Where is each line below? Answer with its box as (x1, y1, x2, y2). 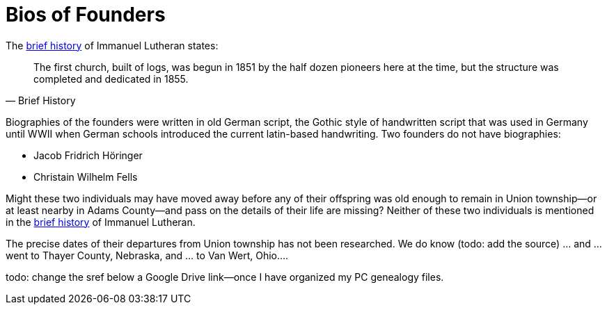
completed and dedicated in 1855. (33, 72, 189, 85)
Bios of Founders (6, 3, 166, 26)
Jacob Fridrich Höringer (33, 149, 143, 161)
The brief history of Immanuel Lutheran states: (6, 39, 219, 51)
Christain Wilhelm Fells (33, 170, 138, 183)
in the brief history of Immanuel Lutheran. (6, 215, 196, 228)
